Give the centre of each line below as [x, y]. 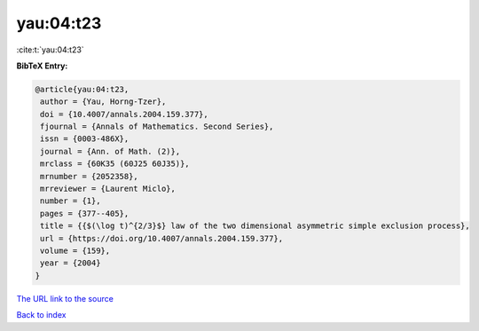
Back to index [41, 315]
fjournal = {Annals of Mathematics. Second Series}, [157, 127]
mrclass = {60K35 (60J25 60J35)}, [115, 164]
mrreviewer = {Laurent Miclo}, [108, 189]
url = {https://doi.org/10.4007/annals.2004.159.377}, [162, 238]
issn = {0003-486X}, [85, 139]
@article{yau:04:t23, [82, 89]
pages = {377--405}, [85, 213]
